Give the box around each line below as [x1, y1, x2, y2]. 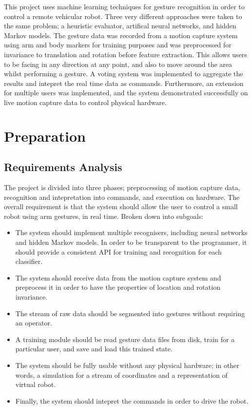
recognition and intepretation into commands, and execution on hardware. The [4, 192, 240, 202]
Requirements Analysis [4, 159, 122, 174]
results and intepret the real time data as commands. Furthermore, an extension [4, 78, 244, 88]
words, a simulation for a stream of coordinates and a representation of [15, 369, 228, 380]
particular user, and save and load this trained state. [15, 344, 173, 354]
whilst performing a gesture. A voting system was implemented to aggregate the [4, 68, 243, 79]
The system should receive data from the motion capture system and [15, 272, 221, 282]
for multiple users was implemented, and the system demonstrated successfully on [4, 87, 248, 98]
